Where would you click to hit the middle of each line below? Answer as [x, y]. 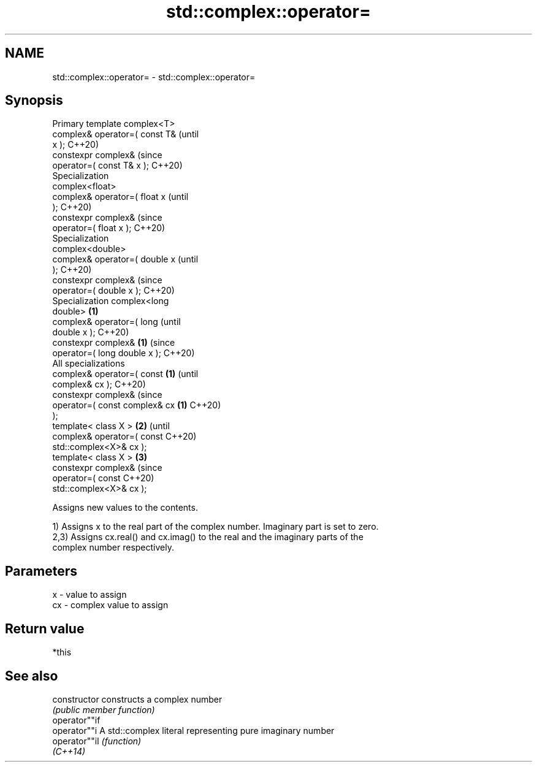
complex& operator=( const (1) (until [125, 374]
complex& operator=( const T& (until [126, 134]
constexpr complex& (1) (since [114, 343]
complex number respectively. [113, 548]
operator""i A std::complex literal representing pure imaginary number [193, 730]
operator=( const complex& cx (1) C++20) [137, 405]
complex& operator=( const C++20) [124, 437]
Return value [45, 628]
